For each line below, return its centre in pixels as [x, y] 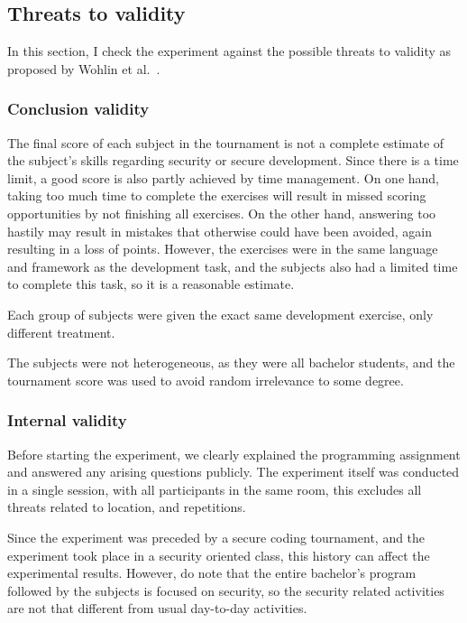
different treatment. [61, 332]
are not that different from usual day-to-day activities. [157, 608]
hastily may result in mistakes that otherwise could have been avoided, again [220, 231]
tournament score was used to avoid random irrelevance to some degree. [206, 380]
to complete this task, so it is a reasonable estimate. [151, 284]
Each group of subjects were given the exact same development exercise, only [220, 314]
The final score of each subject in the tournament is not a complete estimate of [226, 142]
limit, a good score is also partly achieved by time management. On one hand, [224, 177]
